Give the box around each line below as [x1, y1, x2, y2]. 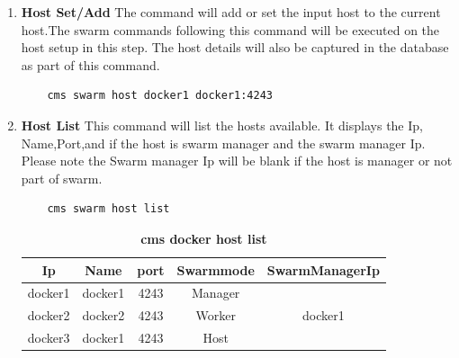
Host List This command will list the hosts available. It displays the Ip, [21, 115, 423, 134]
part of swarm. [21, 168, 103, 187]
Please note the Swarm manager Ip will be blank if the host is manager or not [21, 151, 453, 170]
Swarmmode [176, 260, 255, 279]
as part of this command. [21, 55, 160, 74]
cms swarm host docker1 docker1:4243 [47, 89, 273, 103]
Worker [195, 306, 236, 325]
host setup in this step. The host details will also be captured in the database [21, 38, 449, 57]
